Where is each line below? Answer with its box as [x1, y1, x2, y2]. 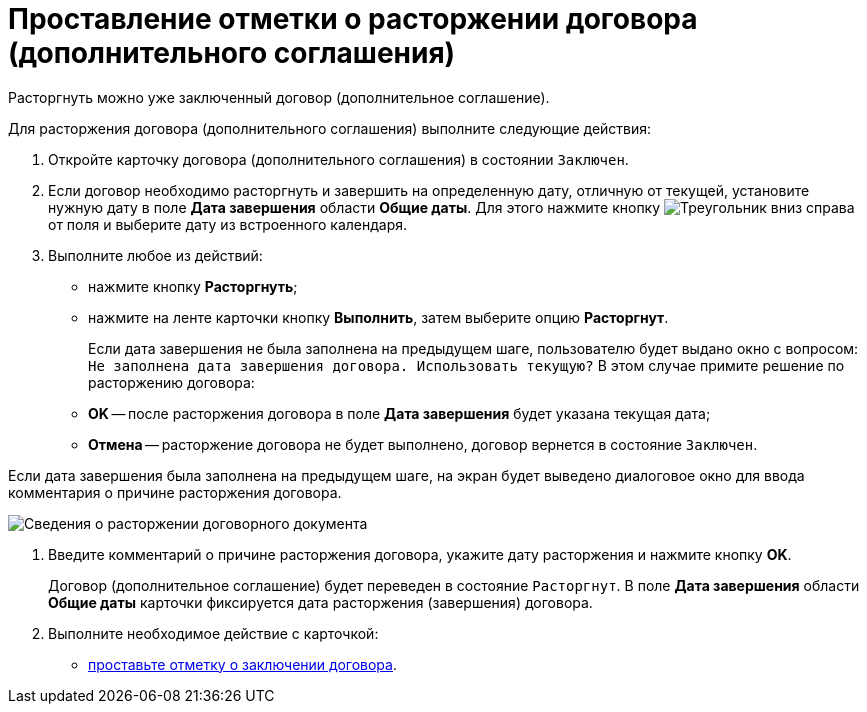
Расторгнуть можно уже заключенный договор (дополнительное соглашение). [8, 88, 550, 106]
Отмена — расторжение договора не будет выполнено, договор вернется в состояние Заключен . [88, 435, 758, 453]
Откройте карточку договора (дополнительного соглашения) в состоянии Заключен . [48, 150, 629, 168]
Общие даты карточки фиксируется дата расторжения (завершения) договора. [48, 593, 593, 611]
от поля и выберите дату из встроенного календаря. [48, 215, 408, 233]
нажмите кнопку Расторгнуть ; [88, 277, 298, 295]
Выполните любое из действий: [48, 246, 263, 264]
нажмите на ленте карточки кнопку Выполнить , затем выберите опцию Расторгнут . [88, 308, 669, 326]
